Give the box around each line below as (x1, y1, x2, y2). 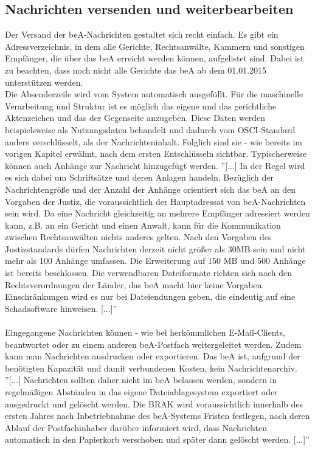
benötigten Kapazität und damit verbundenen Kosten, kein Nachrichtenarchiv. (5, 361, 297, 374)
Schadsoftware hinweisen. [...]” (5, 302, 117, 314)
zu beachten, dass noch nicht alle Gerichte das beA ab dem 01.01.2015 (5, 63, 267, 76)
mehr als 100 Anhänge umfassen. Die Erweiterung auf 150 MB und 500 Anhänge (5, 254, 306, 267)
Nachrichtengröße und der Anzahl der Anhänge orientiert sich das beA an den (5, 182, 296, 195)
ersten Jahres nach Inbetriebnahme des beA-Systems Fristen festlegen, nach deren (5, 409, 310, 422)
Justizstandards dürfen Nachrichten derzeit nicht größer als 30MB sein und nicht (5, 242, 306, 255)
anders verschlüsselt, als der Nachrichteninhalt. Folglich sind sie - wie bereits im (5, 135, 303, 148)
